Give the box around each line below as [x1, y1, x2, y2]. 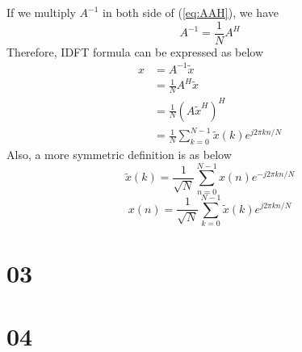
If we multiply [6, 4, 76, 20]
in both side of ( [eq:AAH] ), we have [103, 4, 279, 20]
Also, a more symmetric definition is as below [6, 146, 232, 162]
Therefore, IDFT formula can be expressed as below [6, 43, 264, 60]
